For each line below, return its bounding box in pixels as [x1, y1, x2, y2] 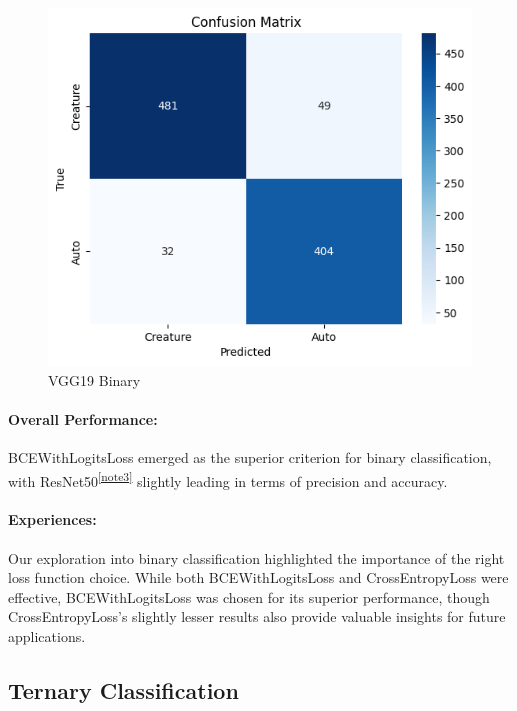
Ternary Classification [8, 674, 239, 705]
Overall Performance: [8, 408, 158, 429]
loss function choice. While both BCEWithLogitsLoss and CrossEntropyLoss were [8, 567, 509, 588]
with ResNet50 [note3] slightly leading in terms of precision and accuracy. [8, 467, 448, 491]
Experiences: [8, 509, 97, 530]
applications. [8, 625, 86, 646]
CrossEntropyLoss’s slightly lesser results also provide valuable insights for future [8, 606, 506, 627]
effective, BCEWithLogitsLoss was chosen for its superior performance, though [8, 586, 490, 607]
